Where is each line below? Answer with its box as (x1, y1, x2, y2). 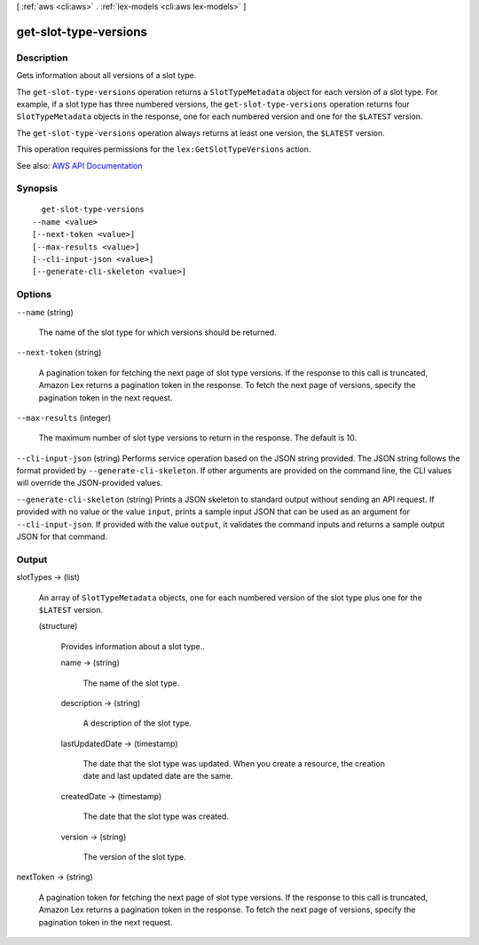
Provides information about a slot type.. (60, 640, 206, 652)
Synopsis (16, 182, 58, 195)
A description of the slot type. (82, 718, 192, 728)
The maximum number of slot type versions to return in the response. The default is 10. (38, 433, 357, 443)
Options (16, 289, 52, 301)
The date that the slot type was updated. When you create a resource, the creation (82, 758, 386, 769)
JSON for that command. (16, 531, 108, 542)
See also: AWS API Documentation (16, 160, 143, 171)
